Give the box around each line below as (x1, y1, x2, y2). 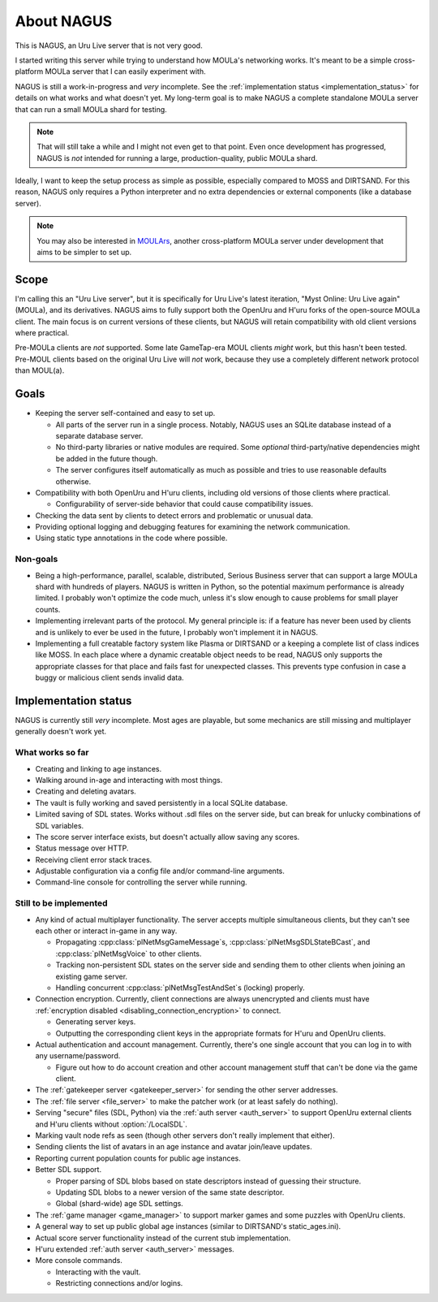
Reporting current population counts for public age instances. (35, 1153, 241, 1163)
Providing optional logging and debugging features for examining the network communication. (35, 522, 350, 532)
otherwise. (55, 476, 92, 487)
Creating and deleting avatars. (35, 786, 137, 796)
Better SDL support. (35, 1165, 101, 1174)
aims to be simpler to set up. (36, 248, 132, 257)
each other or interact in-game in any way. (35, 926, 178, 936)
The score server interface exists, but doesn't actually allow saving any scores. (35, 832, 300, 841)
